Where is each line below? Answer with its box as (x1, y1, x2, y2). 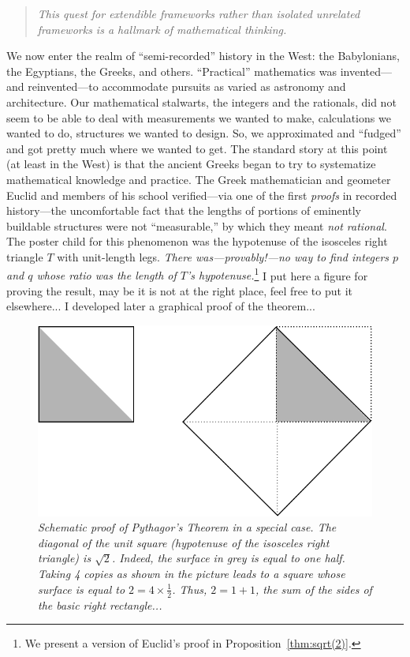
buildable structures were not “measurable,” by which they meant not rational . (6, 217, 387, 234)
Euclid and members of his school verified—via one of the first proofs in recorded (6, 186, 397, 203)
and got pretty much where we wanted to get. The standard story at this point (6, 140, 388, 156)
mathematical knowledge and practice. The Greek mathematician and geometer (6, 171, 391, 187)
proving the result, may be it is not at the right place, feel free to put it (6, 282, 352, 298)
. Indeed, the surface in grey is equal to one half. (111, 550, 345, 566)
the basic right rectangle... (38, 596, 162, 613)
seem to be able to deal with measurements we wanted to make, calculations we (6, 109, 391, 126)
